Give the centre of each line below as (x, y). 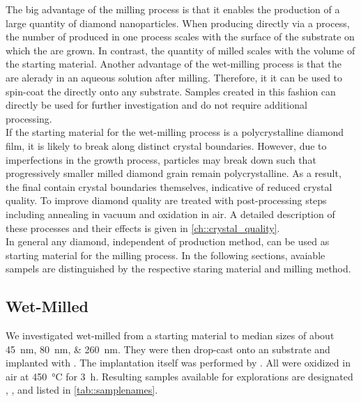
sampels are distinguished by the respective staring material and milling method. (178, 269)
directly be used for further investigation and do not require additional (156, 105)
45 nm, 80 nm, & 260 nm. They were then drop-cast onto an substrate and (168, 349)
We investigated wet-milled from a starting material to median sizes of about (170, 335)
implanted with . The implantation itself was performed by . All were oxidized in (178, 363)
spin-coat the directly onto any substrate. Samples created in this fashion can (171, 91)
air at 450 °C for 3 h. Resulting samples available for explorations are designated (179, 376)
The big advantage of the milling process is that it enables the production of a (173, 9)
